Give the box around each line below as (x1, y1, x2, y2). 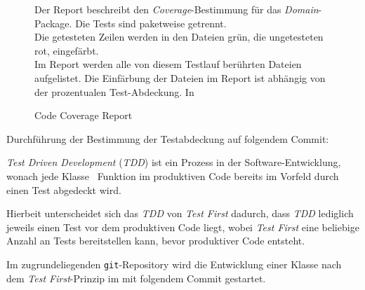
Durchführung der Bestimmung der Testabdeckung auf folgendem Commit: (6, 131, 329, 146)
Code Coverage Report (34, 108, 133, 123)
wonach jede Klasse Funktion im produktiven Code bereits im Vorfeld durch (6, 168, 339, 183)
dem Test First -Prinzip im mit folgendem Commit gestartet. (6, 270, 266, 285)
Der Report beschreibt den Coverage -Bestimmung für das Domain (34, 2, 319, 16)
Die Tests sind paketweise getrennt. (75, 15, 227, 30)
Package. (34, 15, 72, 30)
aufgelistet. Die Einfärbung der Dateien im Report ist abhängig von (34, 70, 326, 85)
